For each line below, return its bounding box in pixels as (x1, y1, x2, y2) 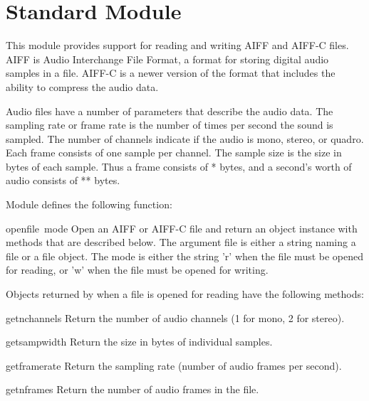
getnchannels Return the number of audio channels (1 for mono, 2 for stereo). (6, 310, 345, 325)
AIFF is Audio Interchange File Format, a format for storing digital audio (6, 51, 329, 66)
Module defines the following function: (6, 197, 172, 212)
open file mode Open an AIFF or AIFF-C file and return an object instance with (6, 220, 358, 235)
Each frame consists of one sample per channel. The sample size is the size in (6, 145, 342, 160)
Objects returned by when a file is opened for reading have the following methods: (6, 287, 364, 301)
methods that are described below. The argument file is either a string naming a (6, 235, 356, 250)
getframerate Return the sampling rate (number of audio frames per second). (6, 358, 342, 373)
